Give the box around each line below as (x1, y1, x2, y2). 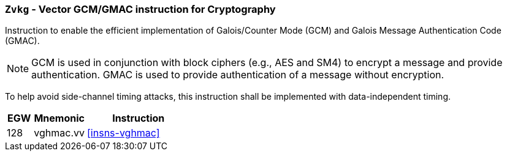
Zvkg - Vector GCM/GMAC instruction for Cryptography (5, 3, 276, 15)
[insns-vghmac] (87, 127, 160, 139)
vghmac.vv (34, 127, 85, 139)
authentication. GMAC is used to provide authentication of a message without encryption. (31, 69, 444, 81)
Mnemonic (34, 112, 85, 125)
